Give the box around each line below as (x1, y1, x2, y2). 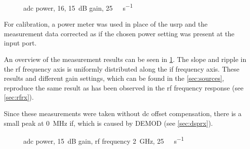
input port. (4, 38, 37, 48)
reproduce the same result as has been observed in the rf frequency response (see (4, 82, 244, 92)
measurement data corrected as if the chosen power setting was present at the (4, 28, 234, 38)
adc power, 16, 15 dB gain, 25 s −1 (23, 1, 133, 13)
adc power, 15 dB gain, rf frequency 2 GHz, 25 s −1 (23, 134, 184, 146)
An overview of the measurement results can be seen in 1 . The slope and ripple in (4, 54, 247, 64)
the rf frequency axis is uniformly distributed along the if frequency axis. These (4, 63, 239, 74)
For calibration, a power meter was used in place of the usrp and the (4, 19, 208, 29)
